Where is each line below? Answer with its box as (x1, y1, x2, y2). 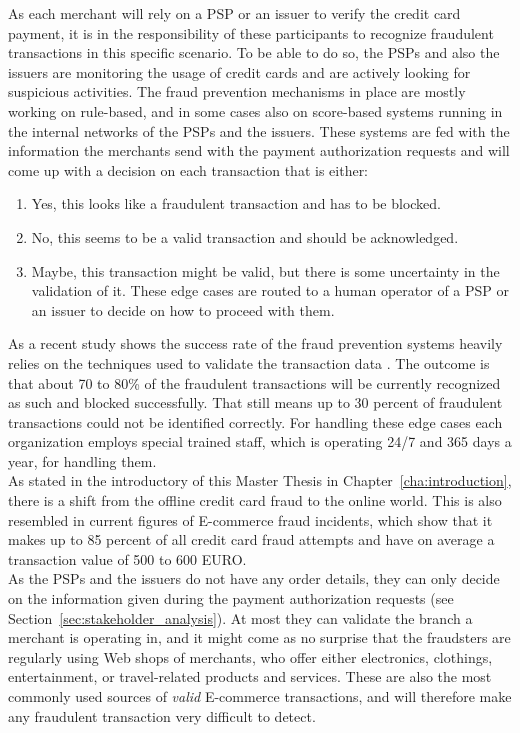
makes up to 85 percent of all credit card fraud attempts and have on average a (8, 529, 495, 550)
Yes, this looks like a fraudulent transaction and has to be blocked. (31, 193, 442, 214)
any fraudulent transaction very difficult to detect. (8, 705, 316, 726)
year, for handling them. (8, 450, 157, 471)
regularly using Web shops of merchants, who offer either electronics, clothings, (8, 646, 493, 667)
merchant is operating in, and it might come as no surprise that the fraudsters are (8, 627, 511, 648)
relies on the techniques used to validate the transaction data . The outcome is (8, 352, 490, 373)
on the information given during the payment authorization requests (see (8, 588, 454, 609)
